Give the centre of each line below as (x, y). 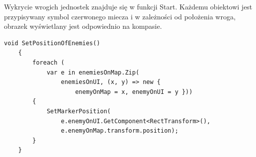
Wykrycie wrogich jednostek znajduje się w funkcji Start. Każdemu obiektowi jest (128, 6)
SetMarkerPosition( (79, 111)
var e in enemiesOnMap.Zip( (93, 72)
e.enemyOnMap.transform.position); (120, 131)
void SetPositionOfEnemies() (52, 43)
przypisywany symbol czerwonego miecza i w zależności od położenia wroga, (120, 16)
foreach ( (48, 62)
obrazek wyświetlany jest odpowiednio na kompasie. (83, 26)
